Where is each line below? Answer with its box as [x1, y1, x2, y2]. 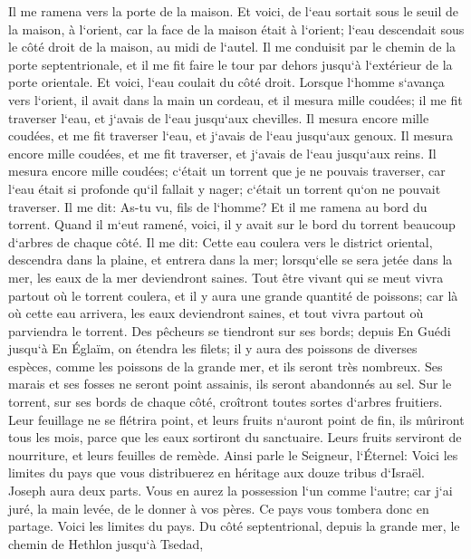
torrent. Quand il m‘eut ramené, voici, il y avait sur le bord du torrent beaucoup [8, 215, 456, 234]
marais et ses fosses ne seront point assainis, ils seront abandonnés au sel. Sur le [8, 374, 452, 393]
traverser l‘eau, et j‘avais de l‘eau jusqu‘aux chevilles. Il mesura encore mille [8, 108, 429, 127]
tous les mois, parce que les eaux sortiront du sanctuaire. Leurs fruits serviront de [8, 428, 462, 447]
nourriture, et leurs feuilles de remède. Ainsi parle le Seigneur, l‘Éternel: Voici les [8, 445, 458, 464]
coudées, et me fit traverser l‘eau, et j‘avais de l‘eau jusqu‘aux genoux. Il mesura [8, 126, 453, 145]
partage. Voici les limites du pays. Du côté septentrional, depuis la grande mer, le [8, 516, 460, 535]
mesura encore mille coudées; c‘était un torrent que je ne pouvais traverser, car [8, 161, 446, 180]
